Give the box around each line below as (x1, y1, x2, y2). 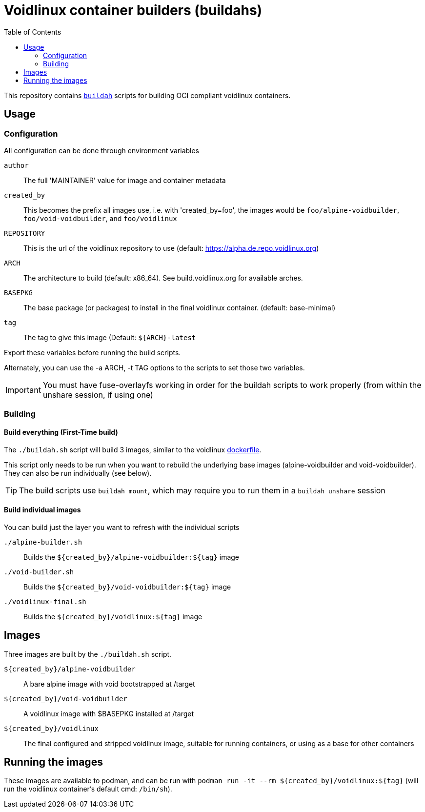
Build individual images (4, 506, 81, 514)
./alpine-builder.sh (4, 538, 82, 546)
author (4, 161, 29, 169)
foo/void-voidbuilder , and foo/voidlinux (23, 214, 177, 223)
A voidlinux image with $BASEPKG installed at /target (23, 709, 194, 718)
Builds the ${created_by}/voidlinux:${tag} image (23, 612, 202, 621)
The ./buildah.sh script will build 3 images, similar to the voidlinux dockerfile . (4, 445, 262, 454)
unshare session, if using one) (42, 389, 153, 400)
